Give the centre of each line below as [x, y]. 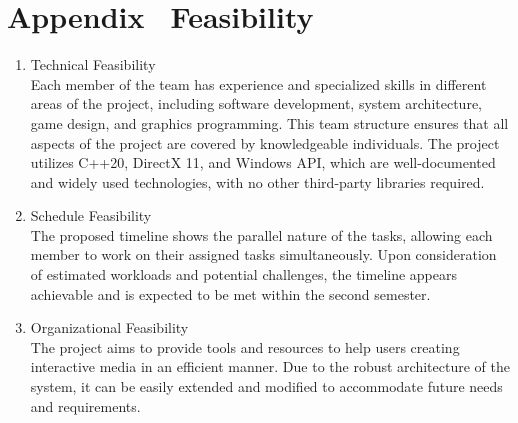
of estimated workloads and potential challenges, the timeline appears [244, 274]
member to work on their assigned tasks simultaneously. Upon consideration [263, 254]
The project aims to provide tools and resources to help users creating [245, 346]
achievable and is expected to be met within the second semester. [230, 293]
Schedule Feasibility [91, 215]
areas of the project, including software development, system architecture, [256, 103]
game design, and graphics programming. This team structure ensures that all [269, 122]
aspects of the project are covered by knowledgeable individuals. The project [265, 142]
